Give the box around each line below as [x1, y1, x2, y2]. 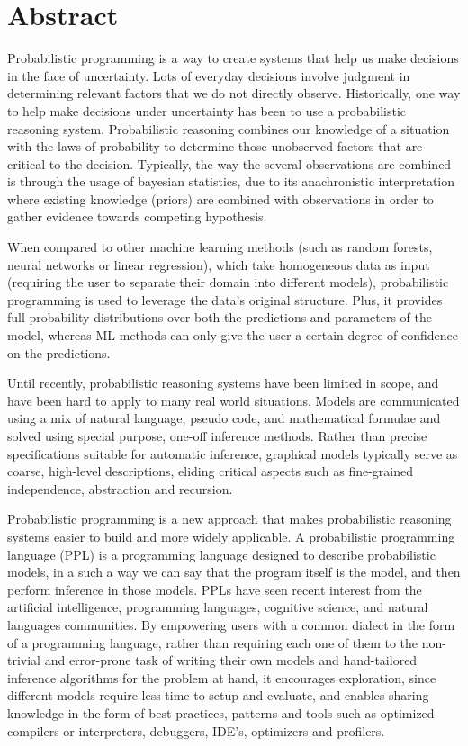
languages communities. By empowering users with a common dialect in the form [7, 615, 455, 634]
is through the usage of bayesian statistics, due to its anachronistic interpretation [7, 172, 454, 191]
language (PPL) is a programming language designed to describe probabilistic [7, 544, 436, 563]
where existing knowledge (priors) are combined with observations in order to [7, 189, 434, 208]
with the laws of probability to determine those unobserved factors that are [7, 137, 423, 156]
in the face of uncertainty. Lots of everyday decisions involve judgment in [7, 66, 410, 85]
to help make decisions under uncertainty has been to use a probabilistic [7, 101, 407, 120]
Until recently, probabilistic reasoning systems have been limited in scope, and [7, 373, 439, 392]
